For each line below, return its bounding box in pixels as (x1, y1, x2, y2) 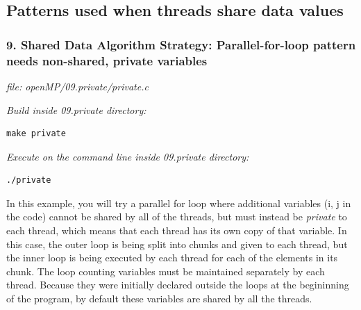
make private (6, 129, 66, 139)
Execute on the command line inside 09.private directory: (6, 149, 249, 163)
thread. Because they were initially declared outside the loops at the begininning (6, 277, 349, 292)
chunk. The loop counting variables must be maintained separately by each (6, 263, 325, 278)
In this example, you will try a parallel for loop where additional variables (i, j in (6, 195, 351, 210)
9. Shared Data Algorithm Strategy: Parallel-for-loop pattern (6, 35, 356, 53)
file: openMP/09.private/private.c (6, 79, 149, 93)
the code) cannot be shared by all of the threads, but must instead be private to (6, 209, 347, 224)
